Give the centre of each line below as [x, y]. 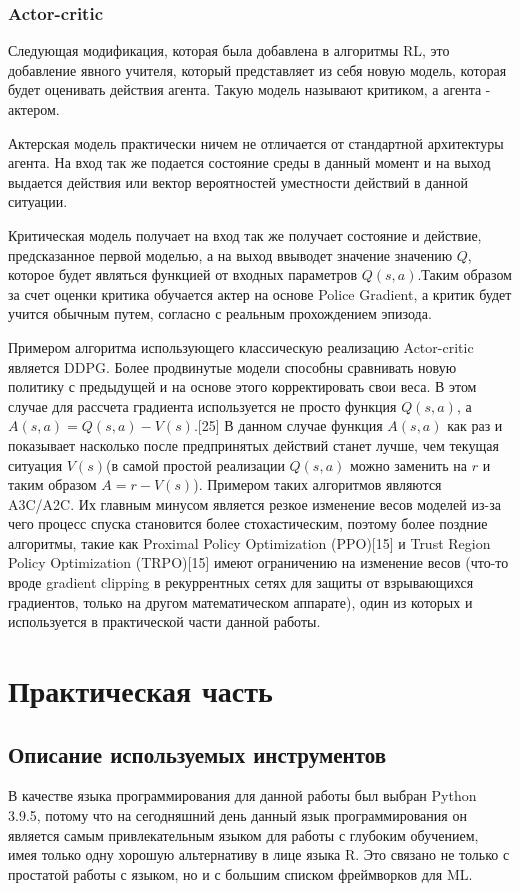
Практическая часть [140, 690]
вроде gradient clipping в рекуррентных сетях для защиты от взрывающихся [241, 582]
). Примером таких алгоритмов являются [317, 484]
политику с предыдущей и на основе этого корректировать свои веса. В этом [242, 386]
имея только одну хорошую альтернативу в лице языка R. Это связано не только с [259, 854]
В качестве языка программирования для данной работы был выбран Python [242, 795]
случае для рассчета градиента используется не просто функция [202, 405]
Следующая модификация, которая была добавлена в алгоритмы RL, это [229, 50]
